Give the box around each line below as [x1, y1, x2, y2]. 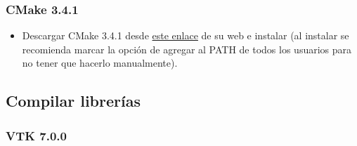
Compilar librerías [6, 90, 141, 112]
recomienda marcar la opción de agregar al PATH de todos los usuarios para [22, 41, 352, 56]
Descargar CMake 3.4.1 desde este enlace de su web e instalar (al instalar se [22, 28, 349, 43]
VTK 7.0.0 [6, 126, 67, 144]
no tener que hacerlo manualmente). [22, 55, 178, 70]
